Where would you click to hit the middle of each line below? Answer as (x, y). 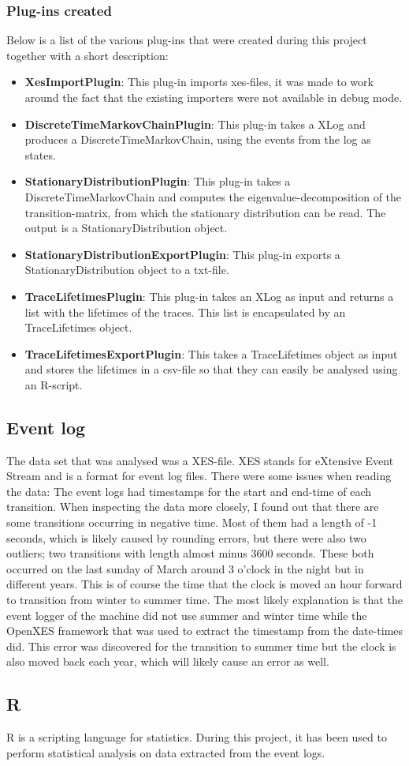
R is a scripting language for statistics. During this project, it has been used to (197, 737)
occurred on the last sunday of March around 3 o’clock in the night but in (185, 568)
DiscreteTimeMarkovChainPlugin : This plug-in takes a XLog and (195, 124)
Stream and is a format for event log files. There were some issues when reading (199, 476)
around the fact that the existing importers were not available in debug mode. (214, 97)
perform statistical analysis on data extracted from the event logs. (166, 752)
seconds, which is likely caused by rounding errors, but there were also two (186, 537)
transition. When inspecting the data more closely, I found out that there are (193, 507)
